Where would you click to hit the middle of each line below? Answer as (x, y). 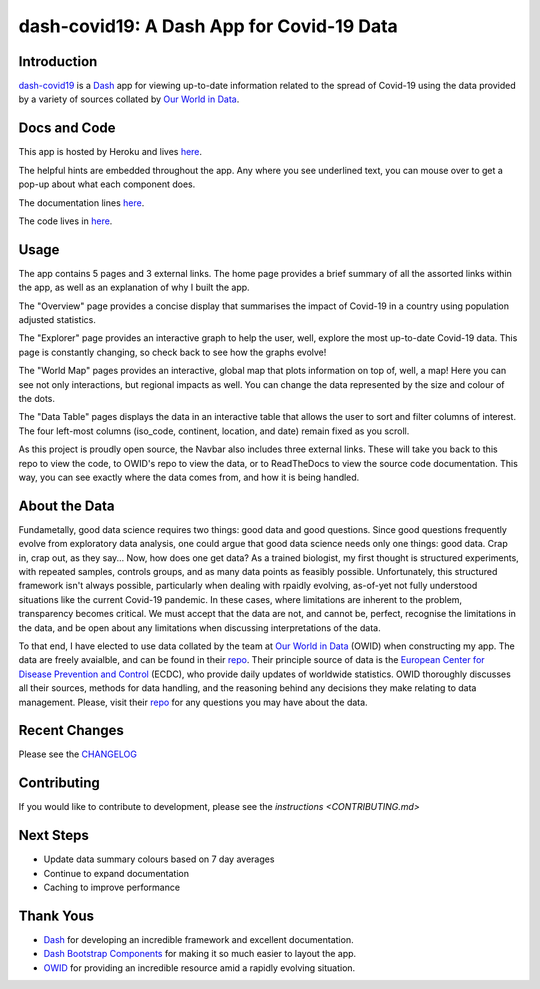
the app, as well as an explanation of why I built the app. (134, 287)
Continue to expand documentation (116, 873)
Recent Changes (71, 730)
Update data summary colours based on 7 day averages (159, 859)
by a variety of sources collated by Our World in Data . (129, 99)
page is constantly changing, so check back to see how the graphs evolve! (172, 352)
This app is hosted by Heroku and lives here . (110, 152)
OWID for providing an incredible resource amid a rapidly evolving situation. (199, 967)
